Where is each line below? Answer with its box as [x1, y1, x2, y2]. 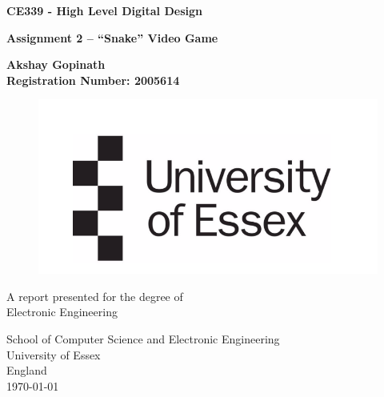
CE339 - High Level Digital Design [6, 2, 202, 18]
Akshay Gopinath [6, 56, 106, 73]
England [6, 362, 47, 379]
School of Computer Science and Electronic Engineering [6, 331, 280, 347]
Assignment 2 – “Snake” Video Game [6, 29, 218, 46]
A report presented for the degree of [6, 287, 183, 304]
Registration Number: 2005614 [6, 71, 180, 88]
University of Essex [6, 346, 101, 363]
